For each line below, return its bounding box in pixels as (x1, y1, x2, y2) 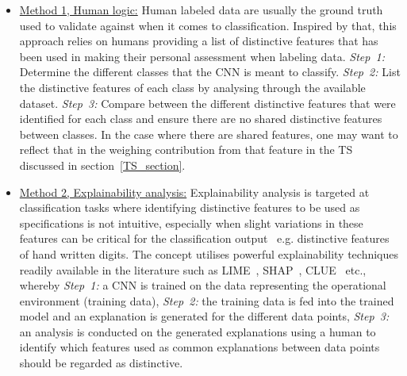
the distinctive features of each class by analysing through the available (19, 79, 366, 95)
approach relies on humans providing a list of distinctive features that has (19, 33, 378, 49)
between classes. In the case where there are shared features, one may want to (19, 125, 398, 142)
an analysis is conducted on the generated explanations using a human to (19, 323, 376, 340)
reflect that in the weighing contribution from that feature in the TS (19, 141, 353, 158)
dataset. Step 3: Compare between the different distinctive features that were (19, 94, 396, 111)
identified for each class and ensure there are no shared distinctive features (19, 110, 382, 127)
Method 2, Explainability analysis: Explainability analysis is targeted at (19, 183, 370, 200)
